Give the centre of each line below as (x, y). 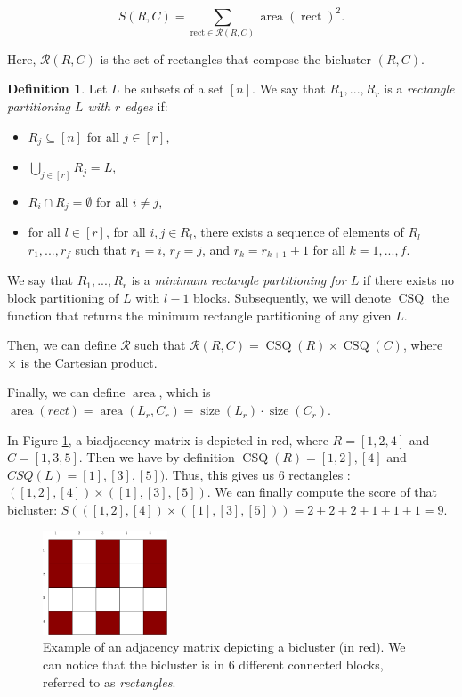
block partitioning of (63, 298)
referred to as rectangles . (109, 681)
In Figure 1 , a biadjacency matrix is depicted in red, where (168, 439)
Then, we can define (62, 345)
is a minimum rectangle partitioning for (239, 280)
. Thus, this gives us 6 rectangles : (258, 474)
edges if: (146, 106)
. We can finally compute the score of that (322, 492)
